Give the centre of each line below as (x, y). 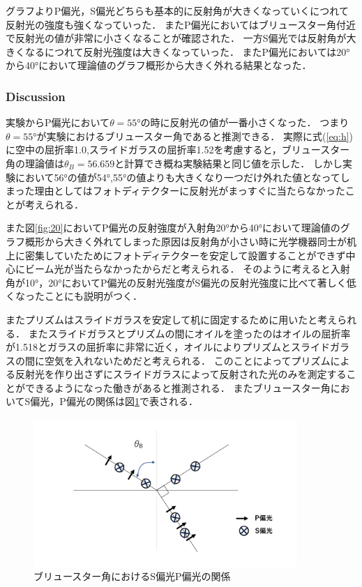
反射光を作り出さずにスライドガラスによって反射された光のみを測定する (181, 374)
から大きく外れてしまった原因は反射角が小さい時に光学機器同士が (196, 241)
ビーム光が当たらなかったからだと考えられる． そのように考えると (178, 269)
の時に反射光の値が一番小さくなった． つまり (245, 122)
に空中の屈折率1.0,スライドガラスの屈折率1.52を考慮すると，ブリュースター (178, 150)
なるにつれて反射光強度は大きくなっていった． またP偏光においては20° (187, 51)
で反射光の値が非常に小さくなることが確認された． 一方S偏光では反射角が (176, 38)
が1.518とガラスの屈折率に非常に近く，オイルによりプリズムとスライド (168, 347)
